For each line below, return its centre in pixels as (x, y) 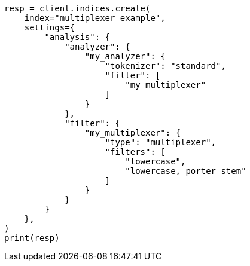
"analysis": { (77, 37)
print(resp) (32, 238)
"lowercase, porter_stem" (186, 171)
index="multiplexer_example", (95, 18)
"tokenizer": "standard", (165, 66)
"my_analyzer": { (125, 56)
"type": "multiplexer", (161, 142)
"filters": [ (135, 152)
